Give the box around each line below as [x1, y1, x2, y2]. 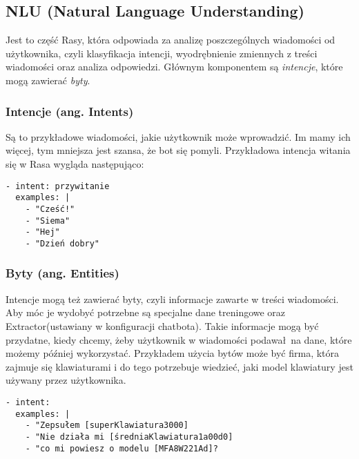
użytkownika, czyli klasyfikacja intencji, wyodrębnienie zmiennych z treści [6, 46, 318, 60]
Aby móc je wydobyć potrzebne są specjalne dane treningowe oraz [6, 305, 286, 320]
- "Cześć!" [25, 204, 75, 214]
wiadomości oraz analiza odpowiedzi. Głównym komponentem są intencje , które [6, 59, 343, 74]
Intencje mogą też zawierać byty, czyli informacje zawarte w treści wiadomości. [6, 291, 339, 306]
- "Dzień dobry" [25, 238, 100, 248]
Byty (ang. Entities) [6, 264, 119, 282]
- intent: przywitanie [6, 181, 110, 191]
